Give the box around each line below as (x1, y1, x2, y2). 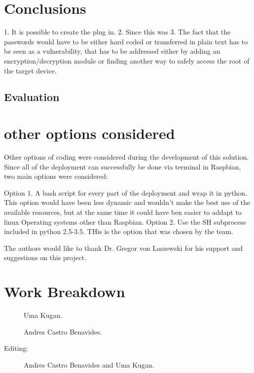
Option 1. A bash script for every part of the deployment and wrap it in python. (4, 187, 248, 198)
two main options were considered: (4, 171, 108, 181)
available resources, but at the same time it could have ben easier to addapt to (4, 206, 242, 217)
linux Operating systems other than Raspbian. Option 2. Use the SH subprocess (4, 216, 246, 227)
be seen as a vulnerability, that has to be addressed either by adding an (4, 46, 220, 56)
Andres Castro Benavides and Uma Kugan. (24, 359, 154, 370)
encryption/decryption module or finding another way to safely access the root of (4, 55, 250, 66)
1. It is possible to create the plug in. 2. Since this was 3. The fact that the (4, 27, 231, 37)
